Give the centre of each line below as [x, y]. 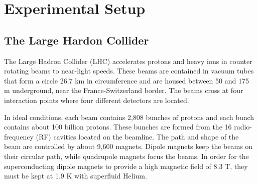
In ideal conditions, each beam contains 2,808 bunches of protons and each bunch [129, 117]
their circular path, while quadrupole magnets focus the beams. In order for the [126, 156]
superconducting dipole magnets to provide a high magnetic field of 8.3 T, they [126, 166]
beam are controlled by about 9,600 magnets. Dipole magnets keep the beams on [128, 146]
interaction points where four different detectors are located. [97, 100]
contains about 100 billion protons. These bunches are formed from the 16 [118, 127]
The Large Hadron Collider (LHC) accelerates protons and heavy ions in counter [128, 61]
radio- [243, 127]
